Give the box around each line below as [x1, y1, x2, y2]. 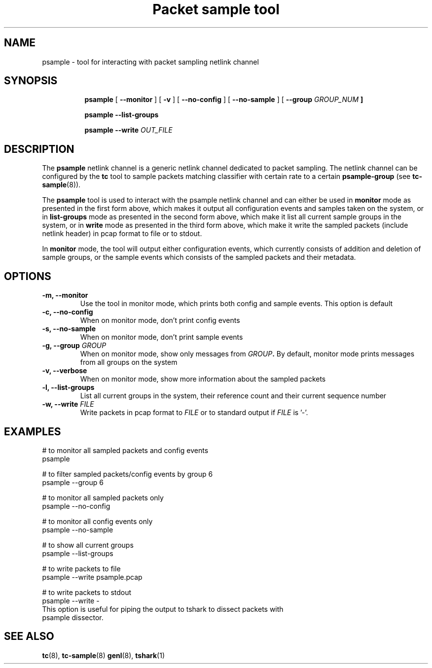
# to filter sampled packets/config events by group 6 [42, 469, 213, 478]
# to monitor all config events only [42, 517, 153, 526]
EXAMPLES [4, 425, 61, 438]
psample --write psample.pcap [42, 572, 143, 581]
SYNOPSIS [4, 74, 58, 87]
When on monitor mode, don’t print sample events [80, 333, 243, 342]
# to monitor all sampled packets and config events [42, 446, 209, 455]
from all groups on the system [80, 358, 178, 367]
